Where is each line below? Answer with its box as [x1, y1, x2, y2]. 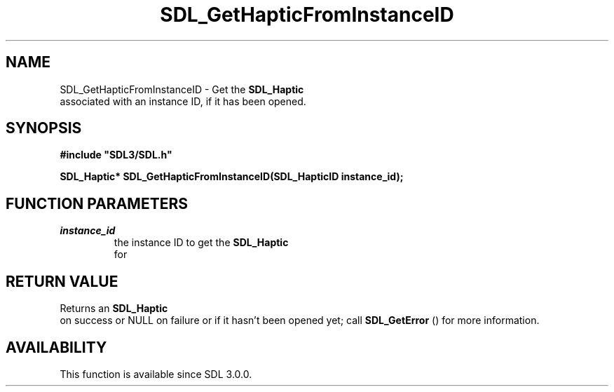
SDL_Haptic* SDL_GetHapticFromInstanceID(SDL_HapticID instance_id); [60, 170, 404, 183]
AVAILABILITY [6, 338, 107, 356]
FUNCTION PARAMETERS [6, 194, 188, 212]
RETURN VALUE [6, 272, 118, 290]
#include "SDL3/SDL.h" [60, 149, 172, 161]
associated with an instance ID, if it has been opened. [60, 95, 306, 107]
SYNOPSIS [6, 119, 82, 137]
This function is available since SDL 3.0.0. [60, 367, 252, 380]
